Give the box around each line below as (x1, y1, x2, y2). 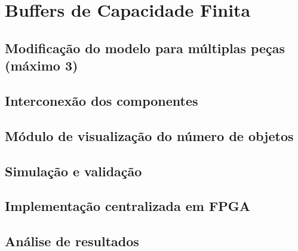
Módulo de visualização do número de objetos (5, 126, 294, 145)
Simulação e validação (5, 161, 142, 180)
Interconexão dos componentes (5, 91, 198, 109)
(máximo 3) (5, 56, 78, 75)
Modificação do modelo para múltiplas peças (5, 38, 285, 57)
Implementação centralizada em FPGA (5, 197, 250, 215)
